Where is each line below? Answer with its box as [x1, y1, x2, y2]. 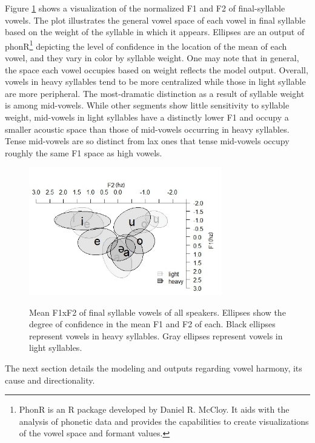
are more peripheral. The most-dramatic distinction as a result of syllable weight [5, 87, 305, 99]
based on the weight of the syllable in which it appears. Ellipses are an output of [5, 25, 305, 38]
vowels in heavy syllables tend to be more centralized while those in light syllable [5, 75, 306, 88]
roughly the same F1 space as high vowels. [5, 146, 162, 159]
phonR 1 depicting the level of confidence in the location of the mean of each [5, 38, 287, 52]
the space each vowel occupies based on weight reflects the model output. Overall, [5, 63, 308, 76]
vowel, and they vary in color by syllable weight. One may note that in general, [5, 52, 299, 64]
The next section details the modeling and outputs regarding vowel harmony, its [5, 361, 302, 374]
